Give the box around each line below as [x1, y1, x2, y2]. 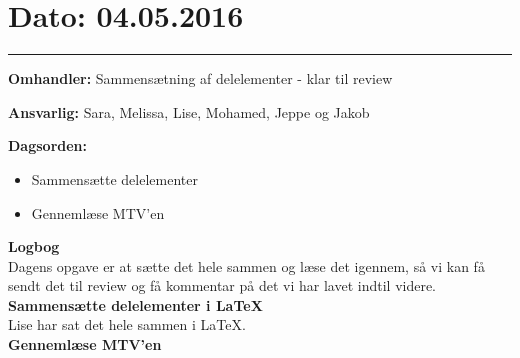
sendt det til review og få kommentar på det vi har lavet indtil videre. [8, 275, 437, 296]
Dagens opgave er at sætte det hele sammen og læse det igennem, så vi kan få [8, 255, 485, 276]
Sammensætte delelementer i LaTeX [8, 294, 263, 315]
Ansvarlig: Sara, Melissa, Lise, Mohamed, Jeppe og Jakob [8, 101, 370, 122]
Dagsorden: [8, 135, 88, 156]
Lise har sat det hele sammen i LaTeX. [8, 314, 246, 335]
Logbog [8, 236, 60, 257]
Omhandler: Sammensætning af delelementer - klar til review [8, 68, 393, 89]
